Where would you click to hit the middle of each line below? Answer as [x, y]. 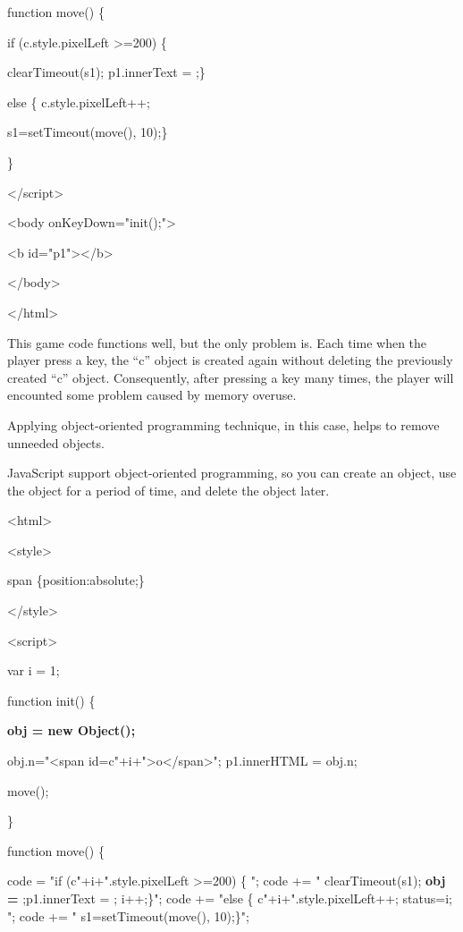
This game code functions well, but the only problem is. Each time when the [217, 342]
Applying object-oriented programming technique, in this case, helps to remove [223, 424]
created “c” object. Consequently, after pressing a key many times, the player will [231, 377]
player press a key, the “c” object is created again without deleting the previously [230, 360]
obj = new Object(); [72, 730]
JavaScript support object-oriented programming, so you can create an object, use [232, 473]
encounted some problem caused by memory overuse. [152, 395]
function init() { [51, 700]
